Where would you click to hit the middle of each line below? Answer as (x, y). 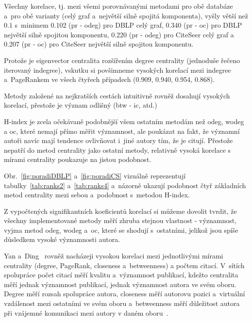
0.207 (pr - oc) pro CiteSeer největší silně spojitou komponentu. (99, 44)
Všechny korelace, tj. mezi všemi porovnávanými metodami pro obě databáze (118, 6)
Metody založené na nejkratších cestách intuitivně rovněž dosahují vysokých (117, 95)
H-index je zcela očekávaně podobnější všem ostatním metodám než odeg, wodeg (124, 121)
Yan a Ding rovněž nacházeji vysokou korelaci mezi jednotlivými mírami (114, 256)
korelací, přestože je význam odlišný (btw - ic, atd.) (81, 105)
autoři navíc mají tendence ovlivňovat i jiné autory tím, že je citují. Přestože (118, 140)
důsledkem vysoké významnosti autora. (62, 239)
